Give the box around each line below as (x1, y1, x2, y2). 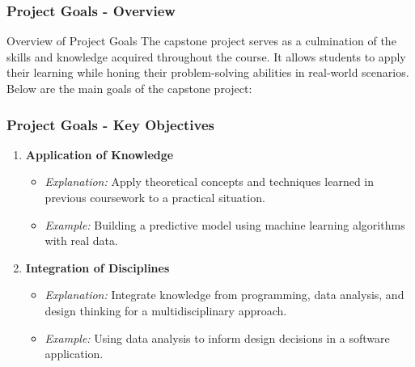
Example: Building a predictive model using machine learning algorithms (44, 216, 405, 233)
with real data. (44, 232, 118, 249)
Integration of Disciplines (25, 259, 170, 276)
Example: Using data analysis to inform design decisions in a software (44, 329, 390, 346)
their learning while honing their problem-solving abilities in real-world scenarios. (6, 64, 409, 81)
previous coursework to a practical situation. (44, 189, 265, 205)
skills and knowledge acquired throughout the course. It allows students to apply (6, 48, 406, 65)
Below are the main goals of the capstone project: (6, 80, 252, 96)
